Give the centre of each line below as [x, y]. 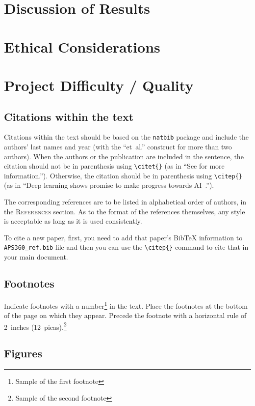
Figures [23, 353]
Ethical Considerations [82, 46]
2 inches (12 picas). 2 [35, 326]
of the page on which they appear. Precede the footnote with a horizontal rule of [125, 315]
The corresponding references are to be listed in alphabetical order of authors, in [125, 202]
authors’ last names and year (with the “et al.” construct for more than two [118, 146]
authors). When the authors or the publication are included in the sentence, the [124, 156]
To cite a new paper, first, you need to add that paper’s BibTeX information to [123, 237]
